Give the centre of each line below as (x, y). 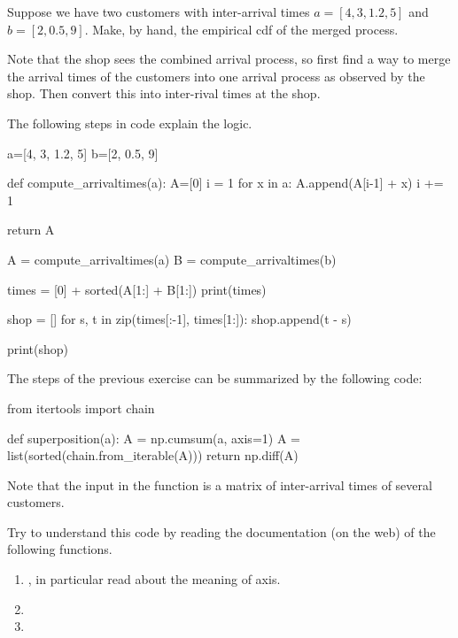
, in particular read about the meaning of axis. (154, 579)
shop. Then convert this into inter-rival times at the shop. (164, 93)
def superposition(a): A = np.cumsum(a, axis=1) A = (154, 438)
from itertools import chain (81, 407)
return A (31, 230)
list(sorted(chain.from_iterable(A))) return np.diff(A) (153, 455)
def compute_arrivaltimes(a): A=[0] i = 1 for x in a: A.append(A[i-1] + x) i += (225, 183)
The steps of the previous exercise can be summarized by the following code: (215, 378)
